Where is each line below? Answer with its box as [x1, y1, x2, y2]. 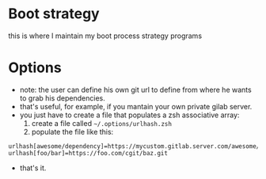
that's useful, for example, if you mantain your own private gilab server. [19, 101, 253, 111]
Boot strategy [8, 5, 101, 23]
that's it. [19, 163, 47, 173]
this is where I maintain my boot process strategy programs [8, 31, 203, 40]
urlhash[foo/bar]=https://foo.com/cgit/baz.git [8, 149, 169, 157]
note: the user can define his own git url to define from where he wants [19, 85, 252, 94]
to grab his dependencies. [19, 93, 105, 103]
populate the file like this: [31, 127, 114, 136]
